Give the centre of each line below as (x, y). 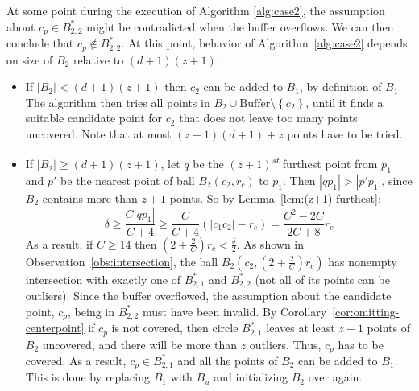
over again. (335, 377)
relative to (98, 59)
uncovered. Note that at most (98, 133)
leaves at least (301, 328)
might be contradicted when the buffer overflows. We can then (240, 26)
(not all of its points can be (322, 279)
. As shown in (270, 243)
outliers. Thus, (285, 344)
